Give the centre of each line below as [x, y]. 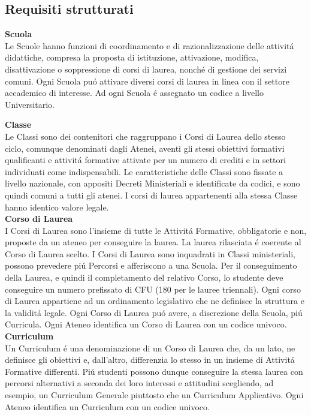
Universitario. [30, 104]
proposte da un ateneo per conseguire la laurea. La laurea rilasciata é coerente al [153, 242]
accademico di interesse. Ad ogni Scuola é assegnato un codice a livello [134, 93]
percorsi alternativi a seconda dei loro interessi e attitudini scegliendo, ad [139, 383]
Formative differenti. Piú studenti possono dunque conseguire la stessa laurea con [154, 371]
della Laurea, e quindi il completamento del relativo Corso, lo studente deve [144, 277]
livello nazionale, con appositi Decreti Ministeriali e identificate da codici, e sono [153, 183]
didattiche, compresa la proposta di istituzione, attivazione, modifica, [132, 57]
